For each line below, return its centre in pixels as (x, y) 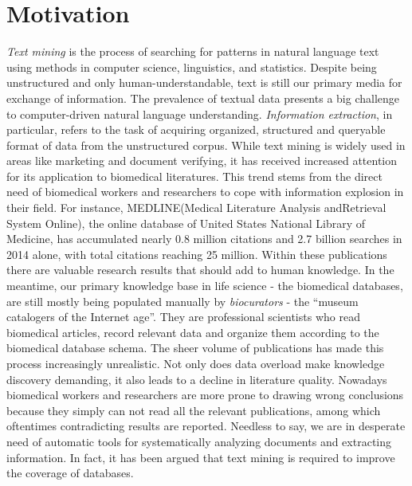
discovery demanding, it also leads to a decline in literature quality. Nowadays (197, 379)
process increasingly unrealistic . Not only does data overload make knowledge (196, 363)
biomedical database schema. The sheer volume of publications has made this (195, 348)
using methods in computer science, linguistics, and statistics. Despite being (192, 67)
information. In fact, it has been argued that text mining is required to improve (201, 457)
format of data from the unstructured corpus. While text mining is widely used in (206, 145)
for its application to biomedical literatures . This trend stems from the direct (194, 176)
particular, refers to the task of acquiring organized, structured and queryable (196, 129)
